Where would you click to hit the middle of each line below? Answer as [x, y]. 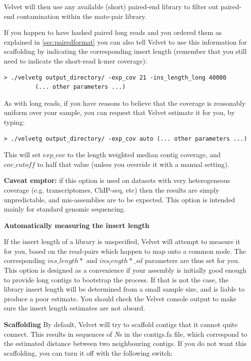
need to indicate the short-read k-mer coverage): [75, 60]
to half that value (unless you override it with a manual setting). [133, 164]
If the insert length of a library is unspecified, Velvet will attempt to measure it [122, 241]
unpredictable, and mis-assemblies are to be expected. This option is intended [120, 199]
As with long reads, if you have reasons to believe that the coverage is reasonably [125, 103]
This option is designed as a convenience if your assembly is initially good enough [125, 270]
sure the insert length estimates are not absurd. [75, 308]
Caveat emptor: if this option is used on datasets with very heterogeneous [117, 180]
